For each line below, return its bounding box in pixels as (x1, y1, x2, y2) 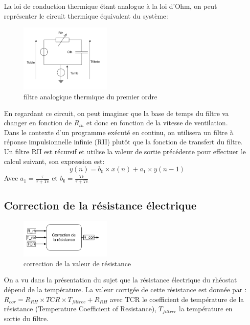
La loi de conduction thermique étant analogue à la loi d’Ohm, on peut (4, 1, 217, 11)
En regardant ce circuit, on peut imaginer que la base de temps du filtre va (4, 108, 229, 118)
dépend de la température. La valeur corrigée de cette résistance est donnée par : (4, 284, 247, 294)
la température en (179, 303, 233, 314)
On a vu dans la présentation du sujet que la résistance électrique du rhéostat (4, 275, 237, 285)
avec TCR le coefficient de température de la (110, 294, 244, 304)
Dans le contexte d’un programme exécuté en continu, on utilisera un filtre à (4, 127, 233, 137)
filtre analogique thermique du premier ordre (23, 91, 158, 101)
